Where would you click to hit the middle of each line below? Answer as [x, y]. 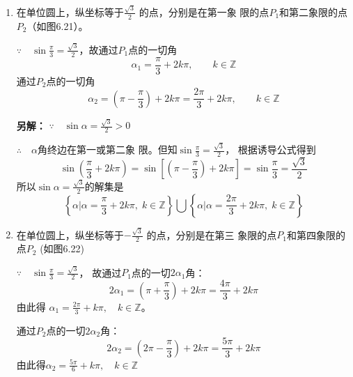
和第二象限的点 [314, 11]
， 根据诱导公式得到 [270, 149]
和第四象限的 [316, 234]
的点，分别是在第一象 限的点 [204, 11]
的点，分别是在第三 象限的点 [212, 234]
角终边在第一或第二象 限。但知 [108, 149]
